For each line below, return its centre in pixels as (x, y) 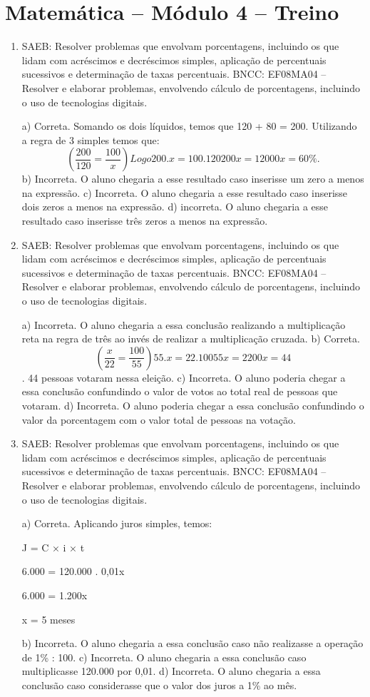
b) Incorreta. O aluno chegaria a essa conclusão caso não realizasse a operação (192, 643)
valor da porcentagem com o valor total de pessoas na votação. (159, 419)
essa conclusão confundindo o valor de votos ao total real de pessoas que (180, 391)
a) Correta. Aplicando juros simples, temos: (117, 523)
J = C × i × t (53, 547)
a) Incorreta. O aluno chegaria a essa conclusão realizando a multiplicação (184, 324)
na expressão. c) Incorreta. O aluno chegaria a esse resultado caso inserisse (185, 192)
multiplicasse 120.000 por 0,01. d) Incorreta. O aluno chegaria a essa (171, 671)
